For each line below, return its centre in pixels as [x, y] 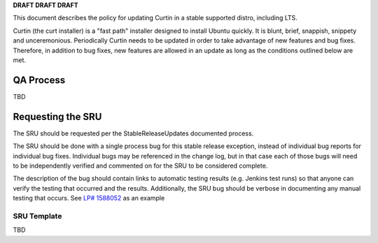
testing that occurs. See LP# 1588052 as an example [89, 198]
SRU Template [37, 216]
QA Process [39, 80]
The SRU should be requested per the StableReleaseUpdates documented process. [133, 133]
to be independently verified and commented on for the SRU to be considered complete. [140, 165]
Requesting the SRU [57, 116]
